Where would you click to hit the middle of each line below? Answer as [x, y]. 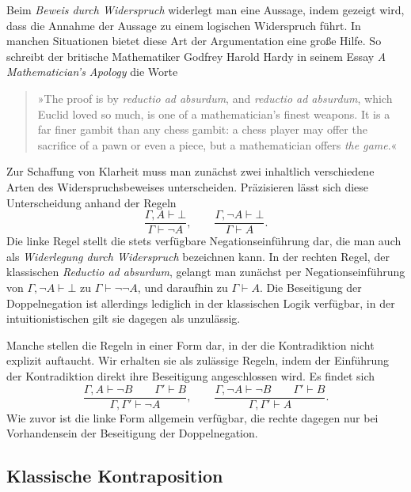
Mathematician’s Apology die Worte [92, 72]
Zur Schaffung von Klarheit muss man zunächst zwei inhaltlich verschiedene [190, 171]
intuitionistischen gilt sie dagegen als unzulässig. [124, 318]
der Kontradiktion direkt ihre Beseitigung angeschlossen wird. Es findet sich [191, 375]
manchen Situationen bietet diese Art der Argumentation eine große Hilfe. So [194, 41]
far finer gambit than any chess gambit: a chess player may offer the [202, 129]
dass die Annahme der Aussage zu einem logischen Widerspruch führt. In [184, 25]
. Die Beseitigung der [310, 287]
